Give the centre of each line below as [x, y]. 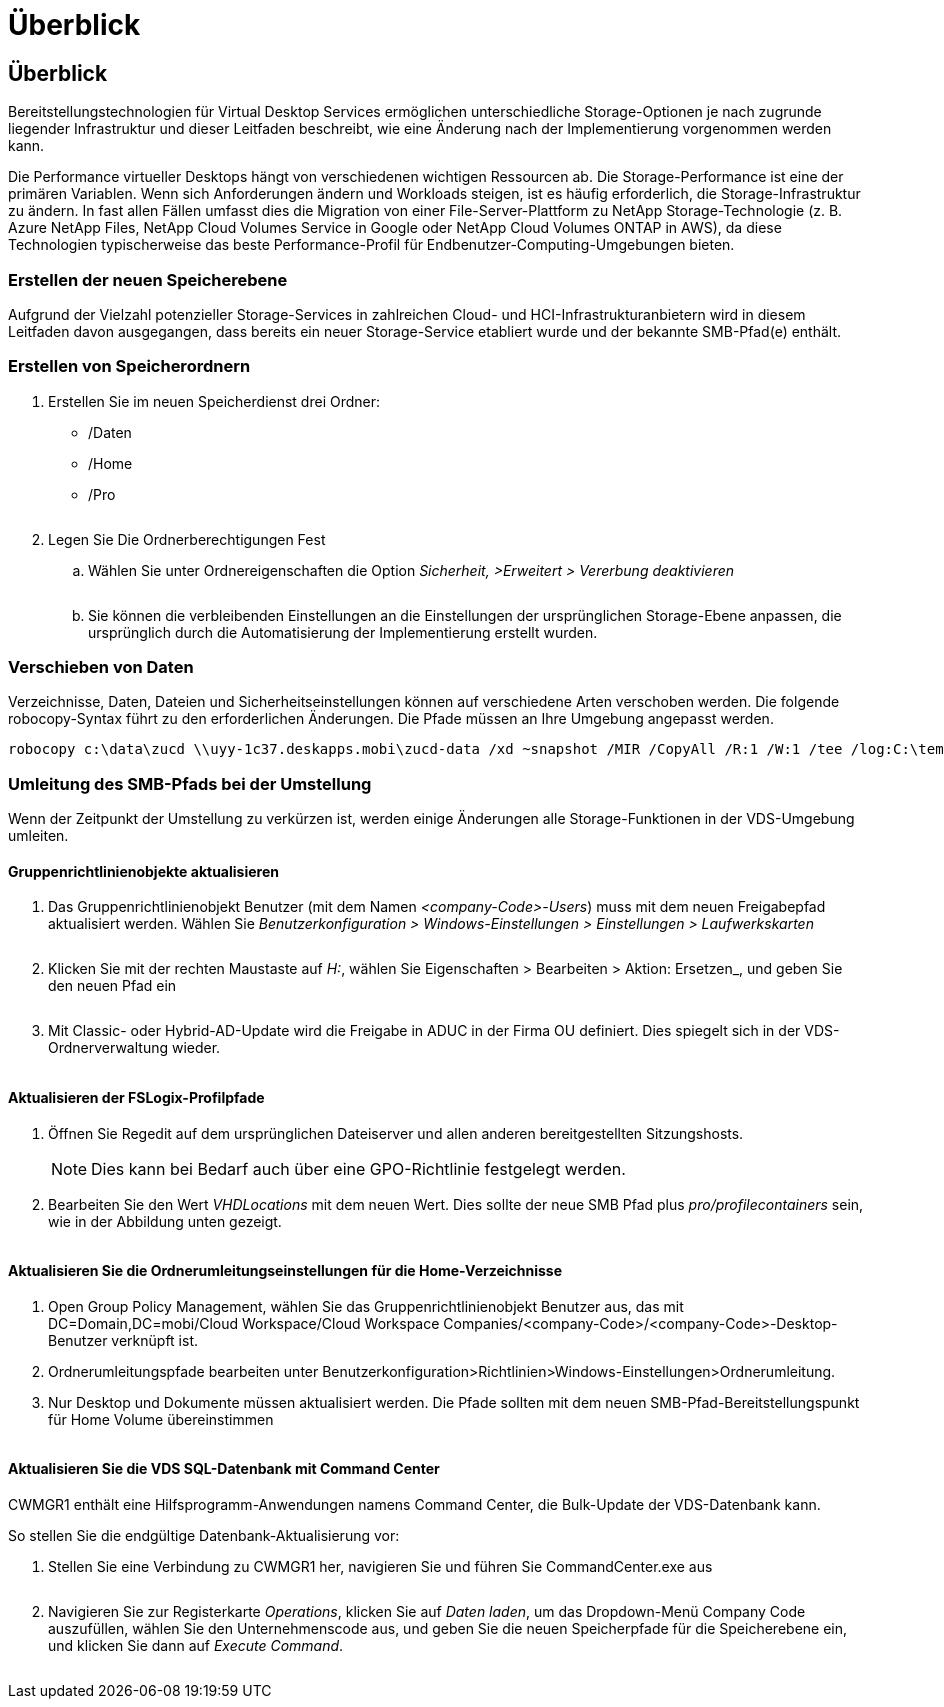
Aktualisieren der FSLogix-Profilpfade [136, 1097]
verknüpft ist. [155, 1340]
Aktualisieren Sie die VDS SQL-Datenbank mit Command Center [224, 1469]
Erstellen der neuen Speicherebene [148, 279]
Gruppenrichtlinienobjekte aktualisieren [143, 871]
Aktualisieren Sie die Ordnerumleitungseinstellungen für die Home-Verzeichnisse [285, 1271]
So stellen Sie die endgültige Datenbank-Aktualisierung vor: [204, 1536]
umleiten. [38, 836]
